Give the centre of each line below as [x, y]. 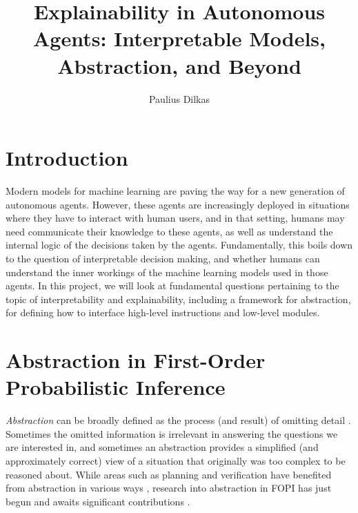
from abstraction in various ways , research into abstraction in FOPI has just [169, 488]
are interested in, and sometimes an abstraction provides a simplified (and [162, 447]
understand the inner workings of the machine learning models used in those [167, 272]
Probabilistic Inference [116, 387]
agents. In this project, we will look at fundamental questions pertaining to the [172, 285]
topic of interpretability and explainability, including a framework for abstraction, [178, 299]
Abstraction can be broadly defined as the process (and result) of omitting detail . [178, 420]
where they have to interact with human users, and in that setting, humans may [175, 218]
